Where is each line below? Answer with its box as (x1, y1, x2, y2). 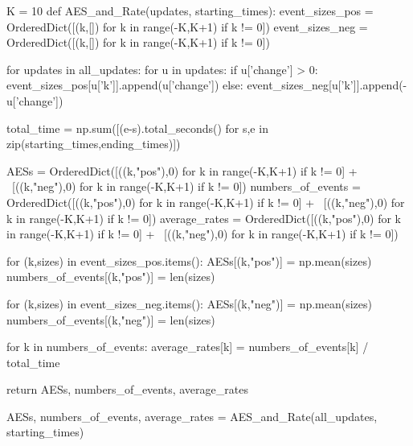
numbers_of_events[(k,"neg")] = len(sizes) (6, 311, 215, 328)
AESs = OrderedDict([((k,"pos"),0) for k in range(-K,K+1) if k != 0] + (6, 162, 358, 179)
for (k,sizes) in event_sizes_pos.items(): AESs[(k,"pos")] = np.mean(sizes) (6, 252, 372, 269)
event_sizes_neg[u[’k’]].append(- (247, 76, 407, 93)
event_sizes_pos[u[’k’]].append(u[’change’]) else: (6, 76, 243, 93)
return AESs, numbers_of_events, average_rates (6, 381, 248, 398)
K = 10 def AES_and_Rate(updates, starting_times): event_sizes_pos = (6, 2, 374, 19)
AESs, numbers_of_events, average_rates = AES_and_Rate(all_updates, (6, 407, 378, 424)
